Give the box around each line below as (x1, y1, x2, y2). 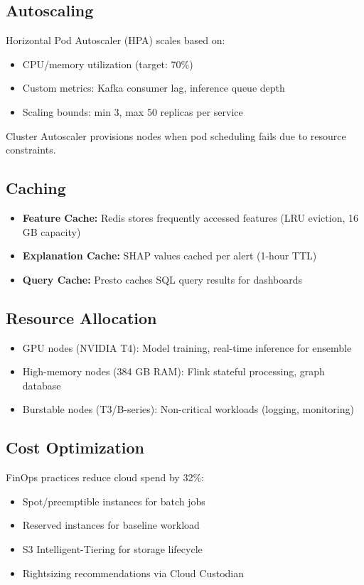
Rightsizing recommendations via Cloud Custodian (22, 565, 245, 580)
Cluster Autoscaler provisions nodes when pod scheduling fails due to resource (6, 128, 346, 143)
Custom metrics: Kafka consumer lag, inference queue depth (22, 80, 285, 95)
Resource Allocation (6, 306, 157, 328)
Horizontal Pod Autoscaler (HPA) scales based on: (6, 33, 225, 48)
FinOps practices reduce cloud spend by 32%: (6, 470, 204, 485)
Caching (6, 177, 66, 199)
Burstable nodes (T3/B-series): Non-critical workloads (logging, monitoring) (22, 402, 354, 417)
